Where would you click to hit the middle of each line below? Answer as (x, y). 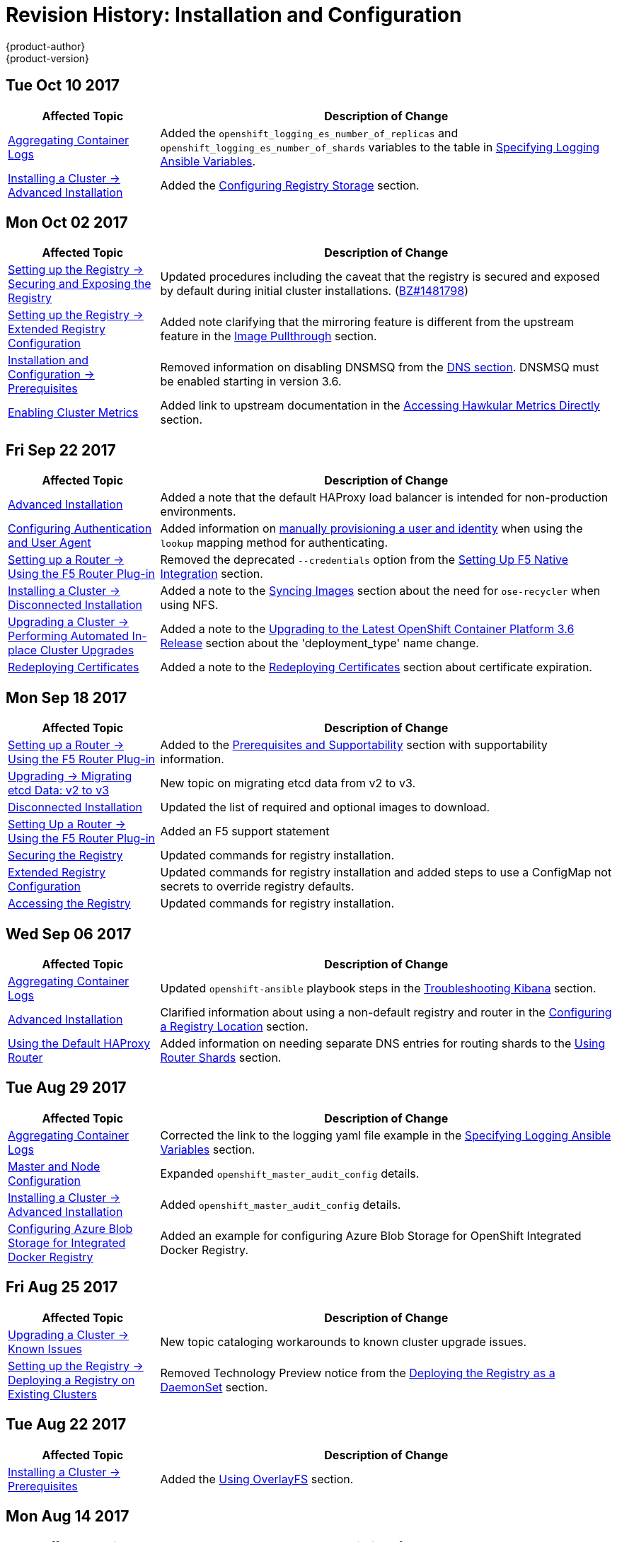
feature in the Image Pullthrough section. (269, 336)
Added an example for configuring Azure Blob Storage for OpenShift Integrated (371, 1235)
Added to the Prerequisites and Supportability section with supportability (354, 745)
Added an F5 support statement (245, 831)
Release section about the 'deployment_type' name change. (319, 643)
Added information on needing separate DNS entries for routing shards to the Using (383, 1043)
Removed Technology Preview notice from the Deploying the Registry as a (358, 1373)
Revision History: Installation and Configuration (234, 15)
